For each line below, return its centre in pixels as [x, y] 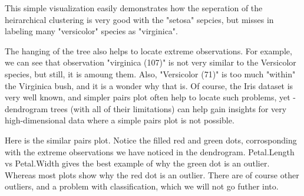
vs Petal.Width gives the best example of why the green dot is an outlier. [137, 163]
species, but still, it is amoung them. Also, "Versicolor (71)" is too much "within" [150, 73]
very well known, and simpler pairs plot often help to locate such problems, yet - [150, 97]
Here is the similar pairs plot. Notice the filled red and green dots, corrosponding [151, 140]
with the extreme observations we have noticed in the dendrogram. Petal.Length [150, 151]
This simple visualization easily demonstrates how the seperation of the [134, 8]
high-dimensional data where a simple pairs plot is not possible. [120, 120]
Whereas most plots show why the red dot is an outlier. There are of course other [152, 174]
